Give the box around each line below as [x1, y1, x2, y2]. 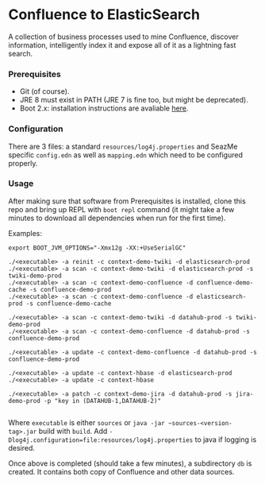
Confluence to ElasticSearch [8, 6, 201, 24]
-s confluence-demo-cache [25, 300, 112, 308]
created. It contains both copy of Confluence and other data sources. [8, 467, 235, 476]
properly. [8, 158, 38, 168]
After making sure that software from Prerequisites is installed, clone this [8, 196, 246, 206]
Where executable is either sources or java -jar [8, 417, 165, 427]
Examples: [8, 228, 42, 238]
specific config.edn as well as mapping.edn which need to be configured [8, 149, 244, 160]
